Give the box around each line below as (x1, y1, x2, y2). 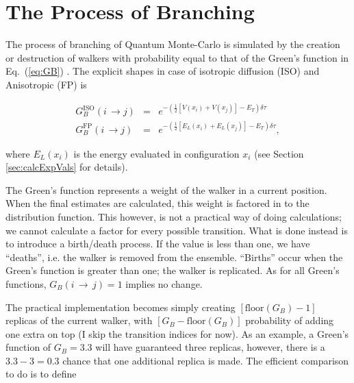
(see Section (254, 146, 304, 160)
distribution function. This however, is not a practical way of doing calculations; (5, 209, 342, 223)
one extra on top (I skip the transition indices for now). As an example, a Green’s (5, 326, 349, 341)
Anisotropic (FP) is (5, 77, 87, 91)
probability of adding (245, 313, 334, 328)
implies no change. (125, 276, 203, 291)
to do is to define (5, 367, 77, 381)
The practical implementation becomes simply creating (5, 299, 236, 314)
